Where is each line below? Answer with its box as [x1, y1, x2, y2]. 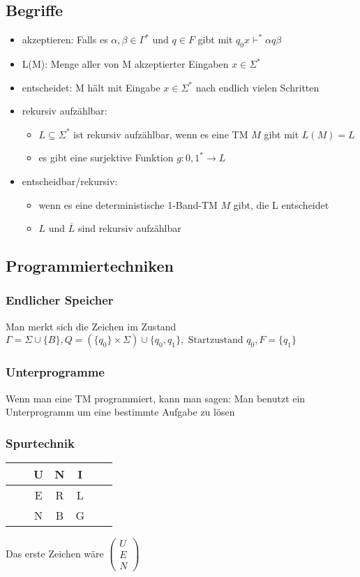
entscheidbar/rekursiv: [22, 173, 118, 188]
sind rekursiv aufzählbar [78, 221, 181, 235]
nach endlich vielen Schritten [195, 80, 320, 94]
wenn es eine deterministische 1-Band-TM [38, 197, 218, 212]
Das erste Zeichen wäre [6, 546, 104, 560]
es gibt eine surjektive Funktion [38, 150, 174, 165]
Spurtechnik [6, 434, 75, 451]
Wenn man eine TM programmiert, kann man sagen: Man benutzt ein [6, 390, 306, 405]
